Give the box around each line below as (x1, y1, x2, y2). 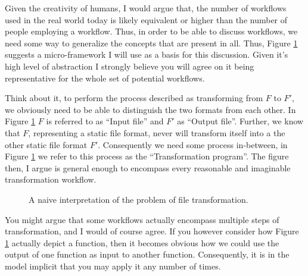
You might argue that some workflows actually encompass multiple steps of (5, 213, 279, 225)
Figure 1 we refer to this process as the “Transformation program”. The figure (5, 150, 289, 162)
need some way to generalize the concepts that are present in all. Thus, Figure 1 (5, 36, 298, 49)
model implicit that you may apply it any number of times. (5, 259, 221, 272)
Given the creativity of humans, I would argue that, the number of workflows (5, 2, 287, 14)
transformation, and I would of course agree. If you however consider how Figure (5, 225, 299, 237)
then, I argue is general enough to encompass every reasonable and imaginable (5, 161, 291, 174)
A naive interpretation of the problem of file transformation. (29, 193, 248, 205)
